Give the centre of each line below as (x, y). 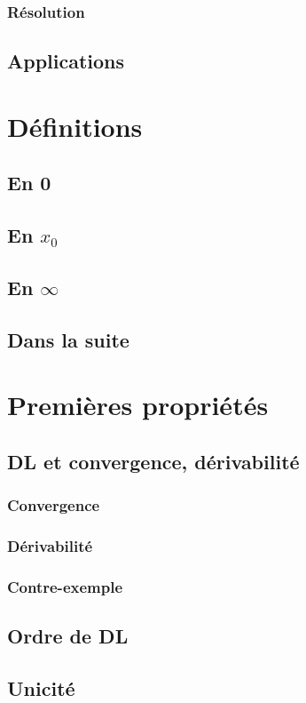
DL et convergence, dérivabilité (153, 461)
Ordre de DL (68, 636)
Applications (66, 61)
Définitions (75, 126)
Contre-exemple (65, 586)
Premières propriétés (138, 405)
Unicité (41, 687)
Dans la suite (68, 339)
